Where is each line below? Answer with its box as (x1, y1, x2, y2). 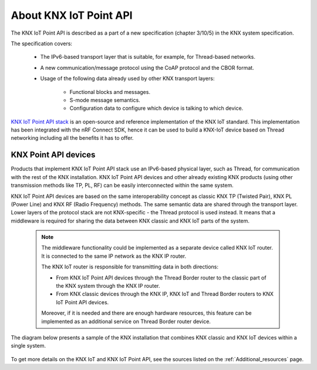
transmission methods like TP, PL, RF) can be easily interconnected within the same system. (11, 182, 234, 189)
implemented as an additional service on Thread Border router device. (41, 318, 211, 325)
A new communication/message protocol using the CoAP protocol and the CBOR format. (40, 64, 255, 71)
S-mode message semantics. (69, 96, 140, 103)
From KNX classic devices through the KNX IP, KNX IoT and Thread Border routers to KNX (56, 291, 274, 298)
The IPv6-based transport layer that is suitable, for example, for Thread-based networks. (40, 53, 255, 60)
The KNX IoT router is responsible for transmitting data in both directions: (41, 263, 219, 270)
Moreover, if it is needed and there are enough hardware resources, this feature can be (41, 310, 252, 317)
